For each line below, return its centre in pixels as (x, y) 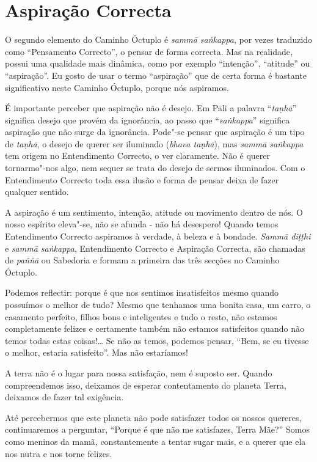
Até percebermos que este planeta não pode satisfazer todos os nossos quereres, (153, 417)
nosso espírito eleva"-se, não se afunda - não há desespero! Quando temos (142, 224)
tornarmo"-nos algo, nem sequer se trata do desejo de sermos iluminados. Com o (155, 168)
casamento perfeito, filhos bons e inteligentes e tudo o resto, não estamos (141, 316)
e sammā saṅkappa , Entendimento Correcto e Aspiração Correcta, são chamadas (155, 248)
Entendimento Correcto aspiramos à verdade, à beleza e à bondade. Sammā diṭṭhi (158, 236)
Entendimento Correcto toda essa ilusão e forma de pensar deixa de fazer (142, 179)
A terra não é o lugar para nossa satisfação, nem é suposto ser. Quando (139, 372)
